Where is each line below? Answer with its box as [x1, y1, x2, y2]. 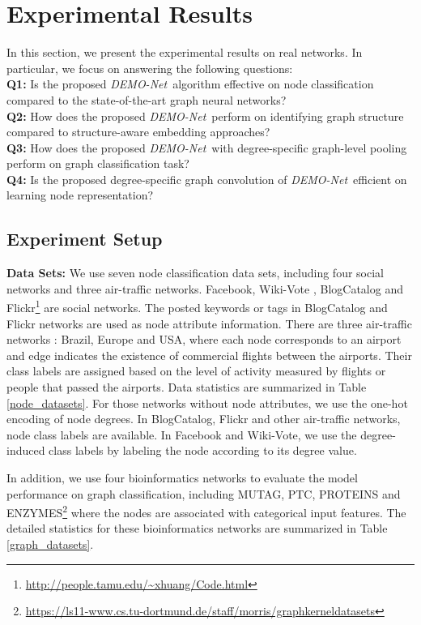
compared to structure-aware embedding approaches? [6, 123, 270, 140]
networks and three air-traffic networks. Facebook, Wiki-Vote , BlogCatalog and [6, 280, 403, 297]
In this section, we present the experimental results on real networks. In [6, 44, 363, 61]
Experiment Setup [6, 226, 163, 251]
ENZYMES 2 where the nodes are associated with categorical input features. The [6, 502, 406, 520]
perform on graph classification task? [6, 155, 189, 172]
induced [6, 442, 45, 459]
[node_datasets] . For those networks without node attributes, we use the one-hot [6, 394, 408, 411]
